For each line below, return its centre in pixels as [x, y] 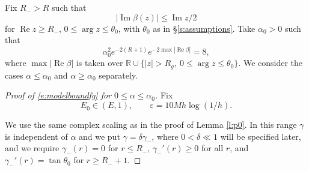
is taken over [99, 63]
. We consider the [271, 63]
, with [129, 28]
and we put [99, 136]
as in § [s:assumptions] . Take [204, 28]
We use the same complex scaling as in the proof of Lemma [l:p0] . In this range [151, 124]
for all [212, 148]
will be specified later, [261, 136]
